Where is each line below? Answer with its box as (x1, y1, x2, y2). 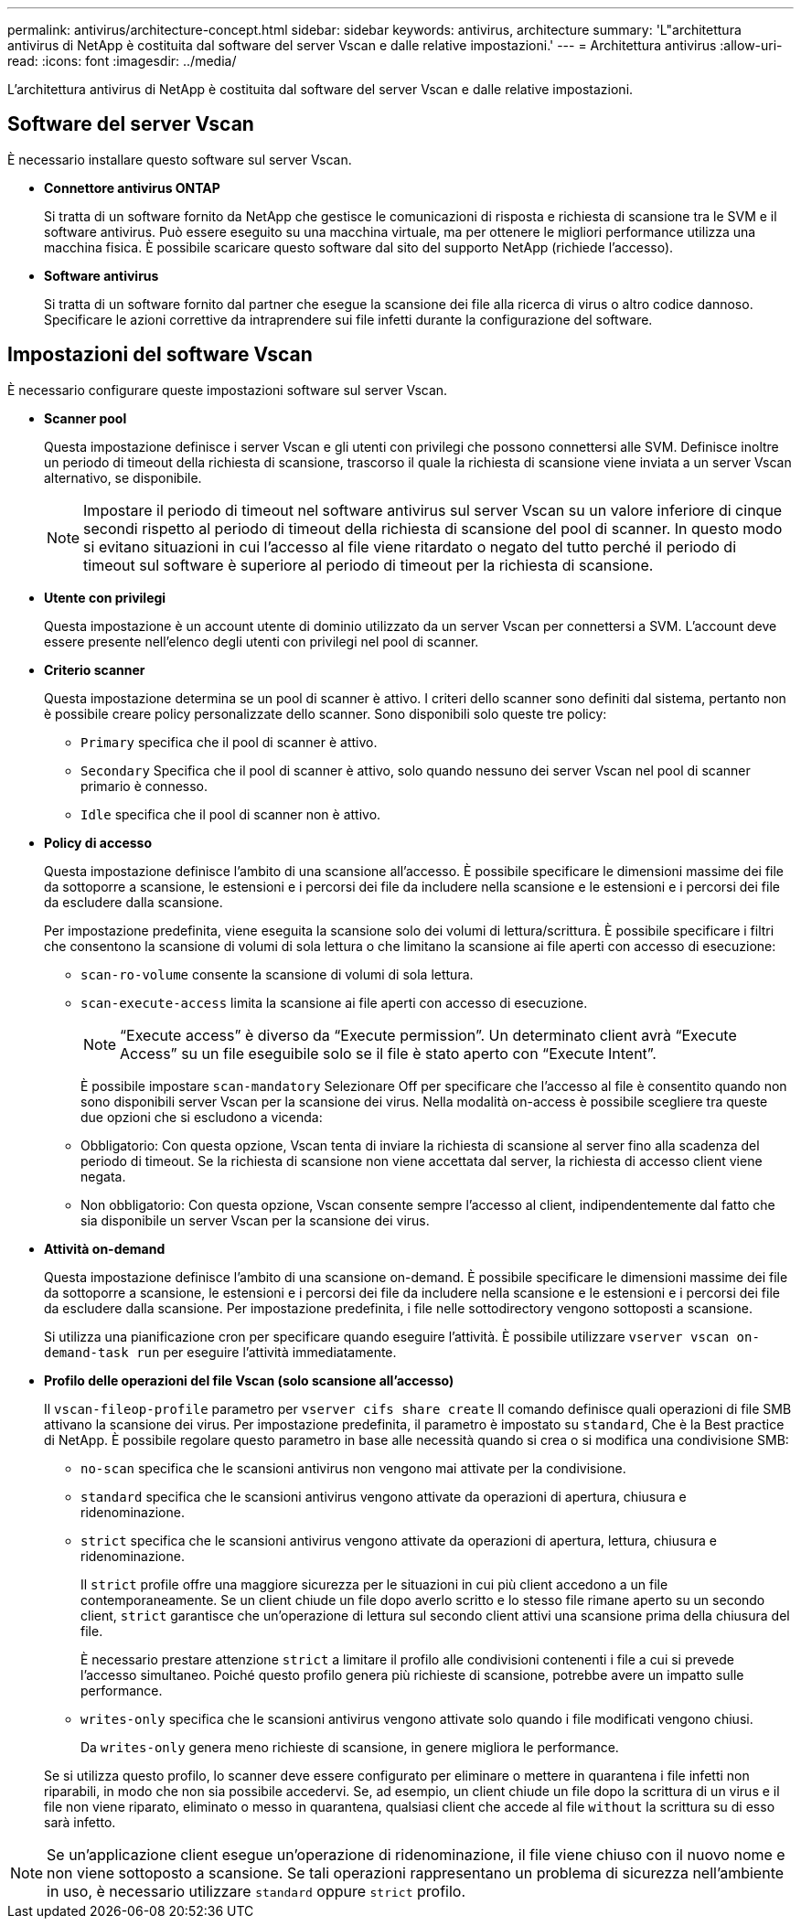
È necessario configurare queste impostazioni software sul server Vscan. (7, 381, 448, 398)
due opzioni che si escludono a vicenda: (80, 1108, 323, 1125)
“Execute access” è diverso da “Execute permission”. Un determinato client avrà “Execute (120, 1025, 737, 1044)
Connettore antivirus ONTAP (44, 179, 220, 196)
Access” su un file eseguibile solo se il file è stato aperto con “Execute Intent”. (120, 1043, 657, 1063)
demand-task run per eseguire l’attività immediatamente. (44, 1343, 397, 1360)
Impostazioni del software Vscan (7, 343, 313, 367)
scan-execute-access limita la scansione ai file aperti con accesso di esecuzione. (80, 994, 588, 1011)
